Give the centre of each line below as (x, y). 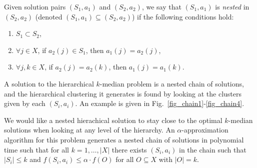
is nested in (232, 6)
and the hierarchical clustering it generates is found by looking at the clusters (123, 93)
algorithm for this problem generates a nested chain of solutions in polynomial (124, 139)
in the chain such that (213, 149)
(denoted (49, 16)
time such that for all (37, 149)
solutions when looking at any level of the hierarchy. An (89, 130)
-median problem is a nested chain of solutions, (172, 83)
